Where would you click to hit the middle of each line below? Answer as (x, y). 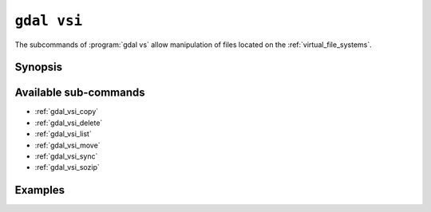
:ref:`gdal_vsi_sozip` (67, 167)
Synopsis (39, 67)
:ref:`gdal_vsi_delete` (69, 123)
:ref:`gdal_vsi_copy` (67, 112)
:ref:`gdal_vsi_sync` (66, 156)
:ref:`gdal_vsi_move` (67, 145)
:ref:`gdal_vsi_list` (63, 134)
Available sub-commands (80, 93)
